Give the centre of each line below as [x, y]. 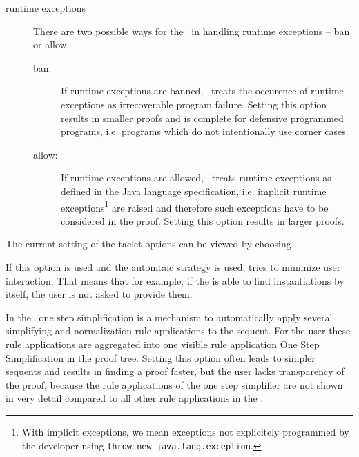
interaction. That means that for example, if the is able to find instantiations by [175, 280]
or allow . [51, 44]
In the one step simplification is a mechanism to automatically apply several [169, 317]
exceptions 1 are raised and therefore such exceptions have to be [195, 206]
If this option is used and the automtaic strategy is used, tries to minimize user [173, 266]
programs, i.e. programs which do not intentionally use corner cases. [205, 131]
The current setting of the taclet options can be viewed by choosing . [152, 244]
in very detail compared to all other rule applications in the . [135, 398]
